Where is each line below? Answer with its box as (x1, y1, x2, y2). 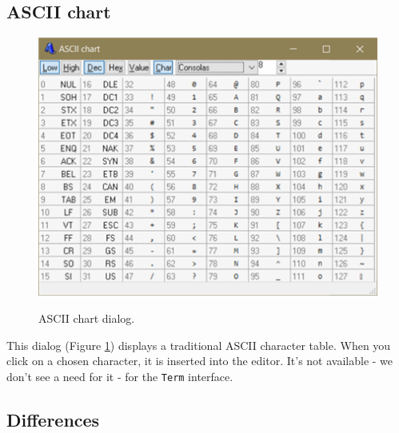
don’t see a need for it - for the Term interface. (6, 367, 233, 384)
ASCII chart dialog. (38, 309, 135, 326)
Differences (6, 407, 100, 431)
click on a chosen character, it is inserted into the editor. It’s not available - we (6, 352, 393, 369)
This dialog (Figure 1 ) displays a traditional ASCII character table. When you (6, 336, 391, 353)
